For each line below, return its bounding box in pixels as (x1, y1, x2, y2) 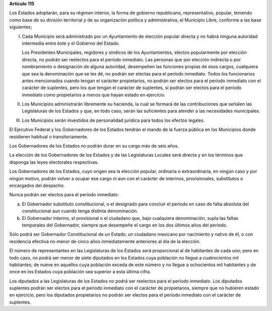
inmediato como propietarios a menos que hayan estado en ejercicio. (22, 92, 166, 98)
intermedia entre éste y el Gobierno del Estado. (22, 40, 120, 46)
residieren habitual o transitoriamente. (9, 133, 88, 139)
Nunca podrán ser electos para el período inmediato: (9, 192, 119, 198)
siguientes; (9, 24, 32, 30)
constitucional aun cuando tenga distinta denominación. (22, 208, 139, 214)
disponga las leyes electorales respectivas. (9, 159, 99, 165)
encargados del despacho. (9, 182, 65, 188)
